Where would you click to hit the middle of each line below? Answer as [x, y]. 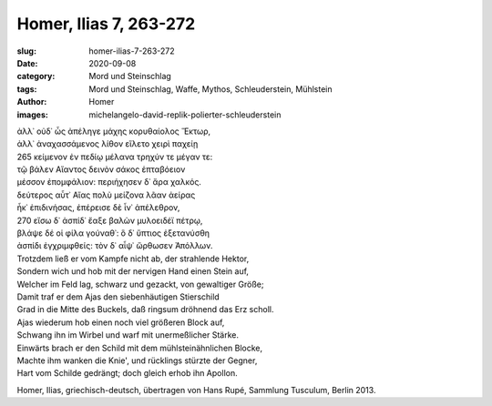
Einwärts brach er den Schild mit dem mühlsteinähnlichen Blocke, [140, 348]
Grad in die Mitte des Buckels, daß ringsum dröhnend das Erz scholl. [145, 310]
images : [33, 115]
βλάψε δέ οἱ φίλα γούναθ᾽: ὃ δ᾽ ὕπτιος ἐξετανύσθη [113, 233]
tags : [27, 89]
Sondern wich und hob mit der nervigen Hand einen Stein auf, [133, 271]
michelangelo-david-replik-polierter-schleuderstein [185, 115]
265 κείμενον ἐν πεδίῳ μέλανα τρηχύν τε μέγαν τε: [115, 157]
